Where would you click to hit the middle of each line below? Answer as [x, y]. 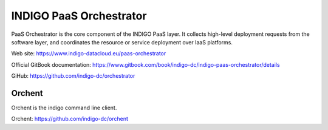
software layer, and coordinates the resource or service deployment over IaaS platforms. [122, 42]
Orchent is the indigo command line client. [64, 108]
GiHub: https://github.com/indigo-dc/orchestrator [73, 76]
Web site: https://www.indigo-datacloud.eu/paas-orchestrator [89, 53]
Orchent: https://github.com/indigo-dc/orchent [70, 119]
